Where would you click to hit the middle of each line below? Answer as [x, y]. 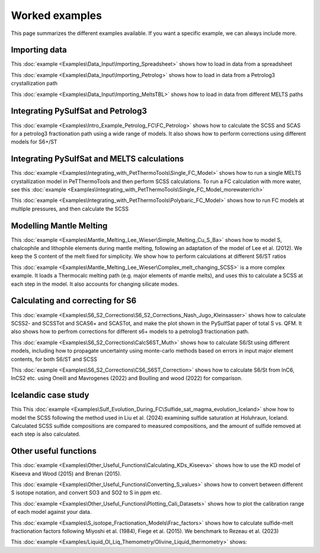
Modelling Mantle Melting [59, 226]
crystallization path [34, 84]
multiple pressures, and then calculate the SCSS [70, 209]
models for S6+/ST [34, 142]
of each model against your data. [51, 512]
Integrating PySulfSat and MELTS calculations [97, 159]
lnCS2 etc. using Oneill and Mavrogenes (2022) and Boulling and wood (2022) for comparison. [127, 378]
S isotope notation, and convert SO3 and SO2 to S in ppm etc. [87, 493]
